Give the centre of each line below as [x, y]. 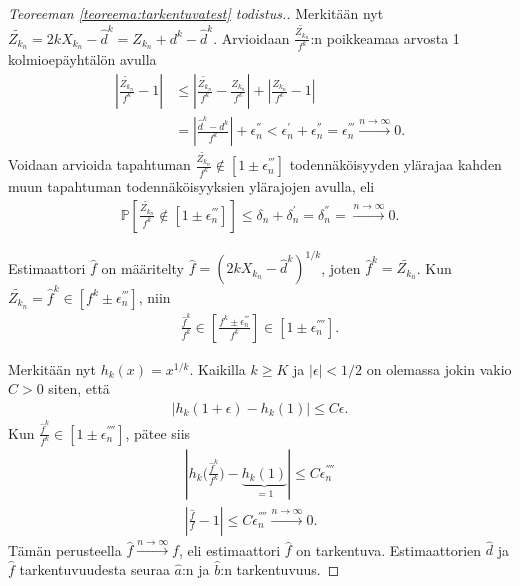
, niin [154, 296]
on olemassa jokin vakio [439, 368]
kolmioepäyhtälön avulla [82, 59]
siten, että [79, 388]
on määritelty [143, 267]
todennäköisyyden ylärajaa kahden [395, 164]
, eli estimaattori [229, 549]
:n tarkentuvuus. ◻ [280, 568]
